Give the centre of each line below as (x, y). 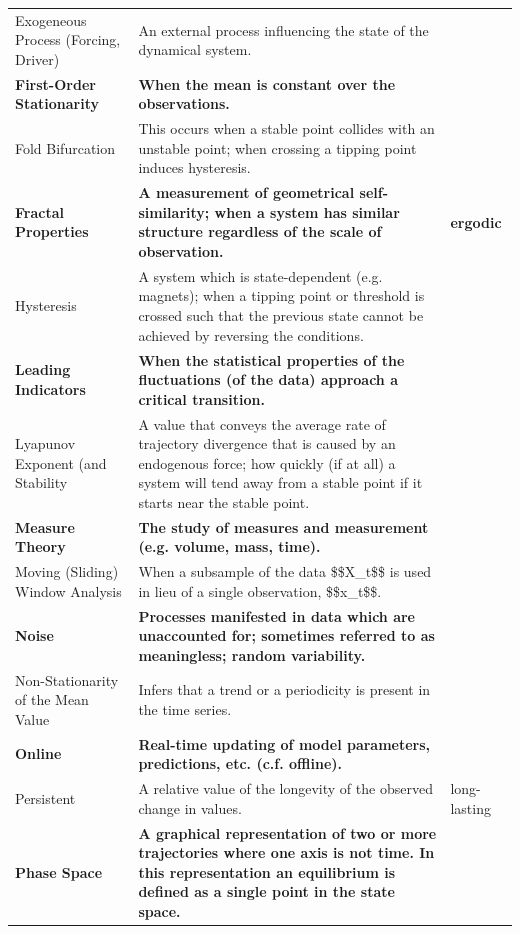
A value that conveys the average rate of (262, 423)
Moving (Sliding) (67, 571)
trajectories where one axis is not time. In (286, 852)
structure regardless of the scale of (260, 231)
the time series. (185, 709)
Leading (43, 369)
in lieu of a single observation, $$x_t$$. (260, 590)
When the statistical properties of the (271, 359)
